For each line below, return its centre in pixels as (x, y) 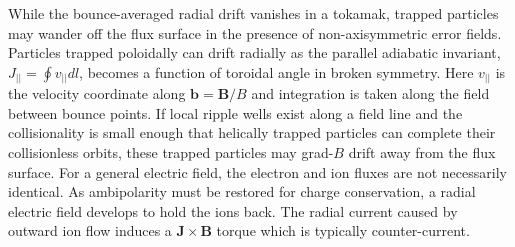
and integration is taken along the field (370, 93)
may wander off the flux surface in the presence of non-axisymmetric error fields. (255, 32)
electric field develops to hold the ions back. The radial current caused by (233, 210)
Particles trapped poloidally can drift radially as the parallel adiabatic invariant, (254, 52)
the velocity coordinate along (97, 93)
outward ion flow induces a (90, 230)
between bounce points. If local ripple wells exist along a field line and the (235, 112)
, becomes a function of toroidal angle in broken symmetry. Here (276, 71)
